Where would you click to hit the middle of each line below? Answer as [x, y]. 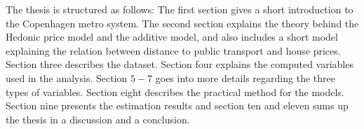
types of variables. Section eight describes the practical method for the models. [175, 91]
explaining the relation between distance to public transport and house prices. [173, 50]
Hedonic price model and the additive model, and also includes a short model [172, 37]
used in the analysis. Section [67, 77]
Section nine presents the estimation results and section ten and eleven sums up [177, 106]
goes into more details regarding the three [245, 77]
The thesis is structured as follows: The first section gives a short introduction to [180, 9]
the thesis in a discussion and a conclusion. [98, 119]
